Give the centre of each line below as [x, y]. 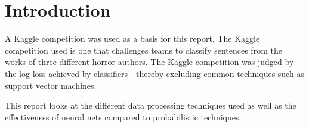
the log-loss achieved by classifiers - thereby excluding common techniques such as [154, 73]
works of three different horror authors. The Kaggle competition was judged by [149, 62]
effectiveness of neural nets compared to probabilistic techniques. [123, 117]
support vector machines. [51, 85]
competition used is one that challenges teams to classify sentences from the [143, 50]
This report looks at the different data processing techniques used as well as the [151, 105]
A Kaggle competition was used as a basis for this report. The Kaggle [132, 38]
